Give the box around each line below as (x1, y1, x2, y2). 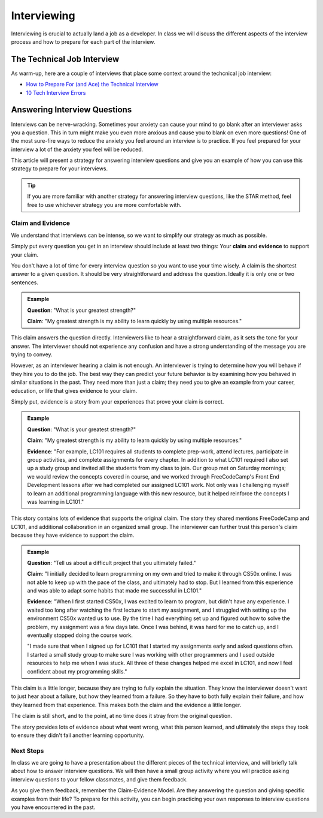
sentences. (11, 279, 39, 286)
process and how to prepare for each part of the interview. (11, 38, 156, 45)
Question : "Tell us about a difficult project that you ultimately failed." (27, 559, 197, 566)
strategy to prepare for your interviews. (11, 165, 108, 172)
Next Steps (11, 747, 44, 755)
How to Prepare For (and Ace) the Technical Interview (26, 81, 159, 88)
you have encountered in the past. (11, 804, 96, 811)
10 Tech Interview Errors (26, 89, 86, 96)
